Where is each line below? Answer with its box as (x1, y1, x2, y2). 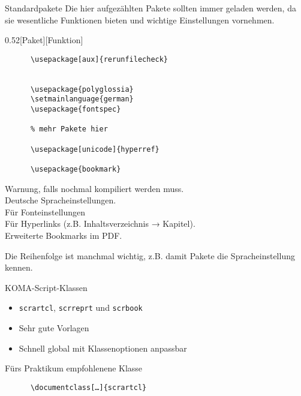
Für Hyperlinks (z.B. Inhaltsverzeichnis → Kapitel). (5, 217, 195, 230)
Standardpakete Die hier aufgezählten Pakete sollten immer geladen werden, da (5, 2, 296, 14)
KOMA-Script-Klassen (5, 281, 88, 293)
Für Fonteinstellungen (5, 205, 86, 218)
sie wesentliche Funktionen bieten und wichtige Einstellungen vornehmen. (5, 13, 275, 26)
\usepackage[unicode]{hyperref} (30, 145, 159, 154)
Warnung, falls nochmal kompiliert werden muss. (5, 182, 184, 194)
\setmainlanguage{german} (30, 95, 134, 104)
